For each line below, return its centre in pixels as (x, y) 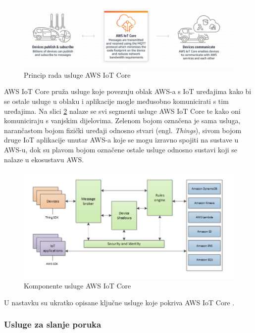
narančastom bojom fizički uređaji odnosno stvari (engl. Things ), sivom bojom (123, 130)
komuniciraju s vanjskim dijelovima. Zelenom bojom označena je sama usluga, (122, 120)
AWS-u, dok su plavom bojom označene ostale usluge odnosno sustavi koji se (121, 149)
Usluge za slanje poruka (53, 324)
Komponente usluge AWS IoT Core (77, 286)
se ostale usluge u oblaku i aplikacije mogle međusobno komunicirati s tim (116, 101)
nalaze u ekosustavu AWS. (44, 159)
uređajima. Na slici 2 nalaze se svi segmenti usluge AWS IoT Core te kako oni (122, 111)
